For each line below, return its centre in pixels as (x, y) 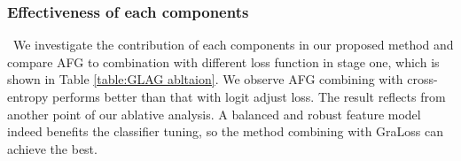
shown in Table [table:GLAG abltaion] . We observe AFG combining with (205, 79)
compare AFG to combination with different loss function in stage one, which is (223, 61)
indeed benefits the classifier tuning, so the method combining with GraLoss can (225, 131)
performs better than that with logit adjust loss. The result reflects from (249, 96)
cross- (422, 79)
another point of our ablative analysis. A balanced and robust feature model (214, 114)
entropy (28, 96)
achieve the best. (52, 148)
